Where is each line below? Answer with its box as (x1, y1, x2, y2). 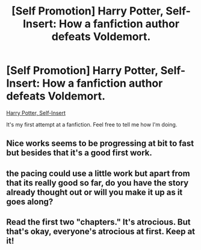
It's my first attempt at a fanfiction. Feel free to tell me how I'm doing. (6, 120, 178, 128)
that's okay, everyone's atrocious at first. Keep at (6, 227, 196, 237)
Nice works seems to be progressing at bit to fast (6, 139, 194, 149)
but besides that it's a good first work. (6, 148, 152, 158)
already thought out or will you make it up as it (6, 187, 183, 197)
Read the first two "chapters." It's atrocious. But (6, 217, 191, 227)
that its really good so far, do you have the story (6, 178, 189, 188)
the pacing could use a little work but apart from (6, 168, 191, 178)
